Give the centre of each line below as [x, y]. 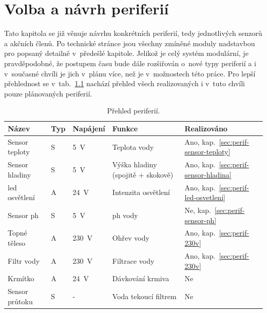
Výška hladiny [135, 164]
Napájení [89, 128]
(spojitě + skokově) [143, 174]
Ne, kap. [198, 210]
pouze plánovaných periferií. [48, 93]
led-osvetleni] [205, 197]
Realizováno [206, 128]
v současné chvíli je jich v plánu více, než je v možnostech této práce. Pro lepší [130, 73]
